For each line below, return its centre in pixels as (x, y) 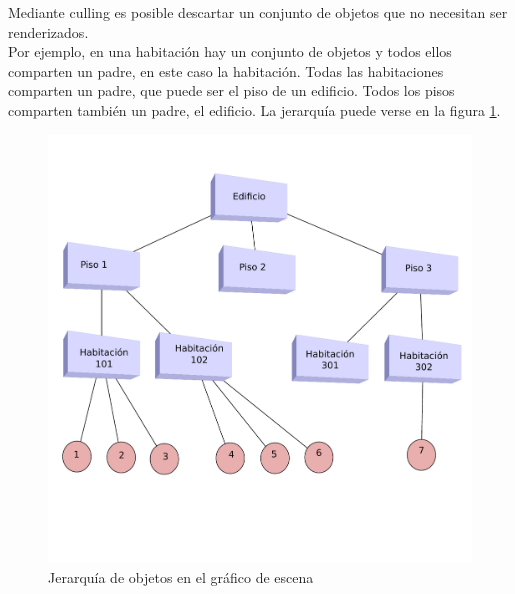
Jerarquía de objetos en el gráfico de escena (181, 576)
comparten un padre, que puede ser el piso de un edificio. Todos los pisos (231, 90)
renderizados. (48, 31)
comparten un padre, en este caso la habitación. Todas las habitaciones (226, 70)
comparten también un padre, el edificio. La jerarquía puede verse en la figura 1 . (254, 109)
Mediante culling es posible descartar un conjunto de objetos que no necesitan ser (258, 12)
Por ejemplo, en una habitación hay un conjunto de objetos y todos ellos (230, 51)
